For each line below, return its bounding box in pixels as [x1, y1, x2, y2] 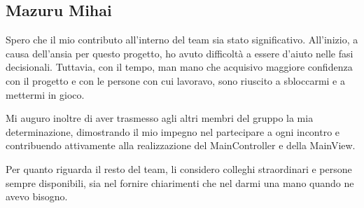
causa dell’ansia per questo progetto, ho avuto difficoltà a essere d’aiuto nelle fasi [6, 46, 353, 60]
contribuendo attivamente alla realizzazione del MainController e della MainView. [6, 138, 356, 153]
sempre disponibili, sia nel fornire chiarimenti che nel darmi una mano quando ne [6, 175, 354, 190]
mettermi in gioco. [6, 87, 85, 102]
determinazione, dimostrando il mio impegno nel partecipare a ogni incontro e [6, 124, 340, 139]
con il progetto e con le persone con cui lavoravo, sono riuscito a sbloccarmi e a [6, 73, 346, 88]
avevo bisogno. [6, 189, 68, 204]
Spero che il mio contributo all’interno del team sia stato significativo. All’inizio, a [6, 32, 358, 47]
